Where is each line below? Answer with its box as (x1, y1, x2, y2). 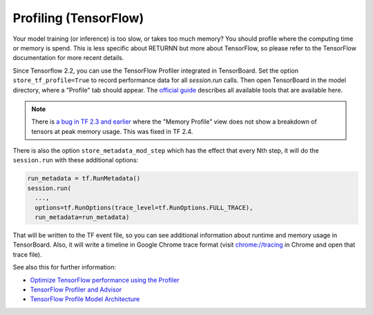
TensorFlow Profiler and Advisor (30, 285, 122, 294)
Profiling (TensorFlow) (12, 10, 144, 26)
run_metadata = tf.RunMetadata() (27, 175, 141, 182)
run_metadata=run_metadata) (35, 213, 130, 221)
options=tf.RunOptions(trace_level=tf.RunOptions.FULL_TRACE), (35, 204, 254, 211)
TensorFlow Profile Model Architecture (30, 295, 140, 303)
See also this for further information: (12, 263, 117, 271)
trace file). (12, 250, 42, 258)
